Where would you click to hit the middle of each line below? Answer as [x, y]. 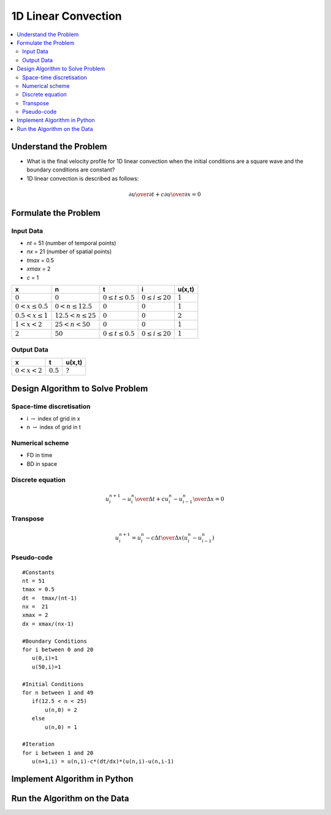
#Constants [39, 572]
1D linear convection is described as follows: [83, 178]
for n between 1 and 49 [58, 692]
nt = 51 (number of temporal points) [71, 243]
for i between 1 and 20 [58, 753]
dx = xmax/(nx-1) [48, 624]
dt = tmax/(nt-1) [50, 598]
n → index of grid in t [54, 427]
